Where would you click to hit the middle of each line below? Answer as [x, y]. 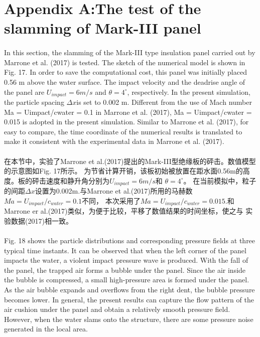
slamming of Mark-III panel [103, 28]
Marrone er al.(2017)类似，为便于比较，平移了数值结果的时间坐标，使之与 [124, 211]
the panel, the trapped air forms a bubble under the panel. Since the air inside [125, 270]
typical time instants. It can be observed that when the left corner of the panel [125, 250]
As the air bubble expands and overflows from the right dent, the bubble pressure [129, 289]
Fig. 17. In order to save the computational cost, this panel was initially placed [125, 72]
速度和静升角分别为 [78, 180]
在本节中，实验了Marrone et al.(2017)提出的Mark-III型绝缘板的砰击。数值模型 [130, 161]
